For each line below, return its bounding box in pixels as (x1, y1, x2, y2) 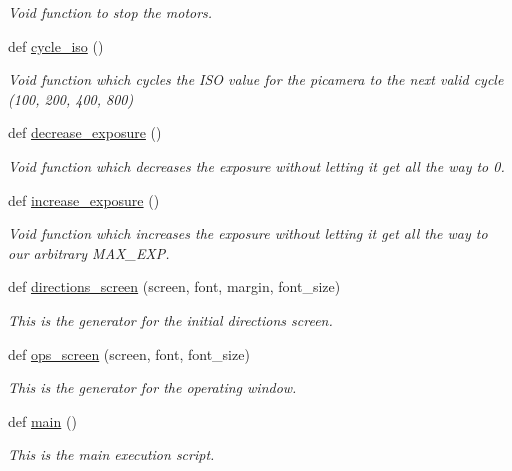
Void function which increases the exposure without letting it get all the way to (8, 223, 488, 244)
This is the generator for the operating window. (8, 377, 297, 398)
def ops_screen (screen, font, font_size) (8, 343, 250, 364)
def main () (8, 410, 77, 431)
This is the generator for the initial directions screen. (8, 309, 333, 330)
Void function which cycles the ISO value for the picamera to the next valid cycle (8, 69, 504, 90)
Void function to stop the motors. (8, 2, 213, 22)
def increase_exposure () (8, 189, 160, 210)
